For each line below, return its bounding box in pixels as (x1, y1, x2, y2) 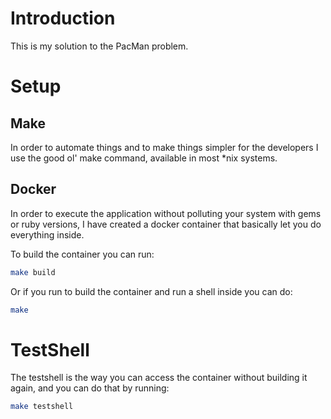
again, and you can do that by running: (10, 382, 170, 394)
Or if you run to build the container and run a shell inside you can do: (10, 285, 293, 297)
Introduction (10, 7, 116, 30)
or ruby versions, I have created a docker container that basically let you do (10, 218, 322, 230)
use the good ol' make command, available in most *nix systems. (10, 152, 278, 164)
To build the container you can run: (10, 248, 155, 260)
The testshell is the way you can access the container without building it (10, 372, 308, 384)
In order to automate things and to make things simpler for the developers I (10, 141, 319, 153)
